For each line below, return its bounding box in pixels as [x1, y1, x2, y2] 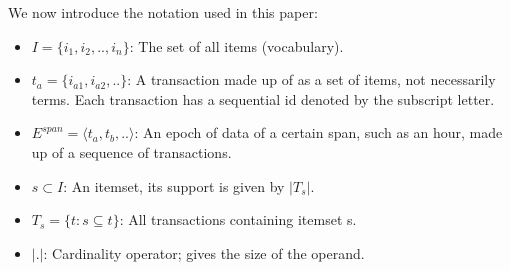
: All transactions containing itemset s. [119, 209, 357, 230]
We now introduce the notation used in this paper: [8, 2, 318, 22]
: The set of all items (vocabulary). [129, 35, 344, 56]
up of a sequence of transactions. [31, 141, 232, 162]
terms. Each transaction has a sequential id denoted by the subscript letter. [31, 88, 495, 109]
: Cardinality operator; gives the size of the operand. [43, 242, 365, 263]
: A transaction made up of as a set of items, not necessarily [127, 69, 496, 90]
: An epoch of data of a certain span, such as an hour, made [134, 122, 503, 143]
